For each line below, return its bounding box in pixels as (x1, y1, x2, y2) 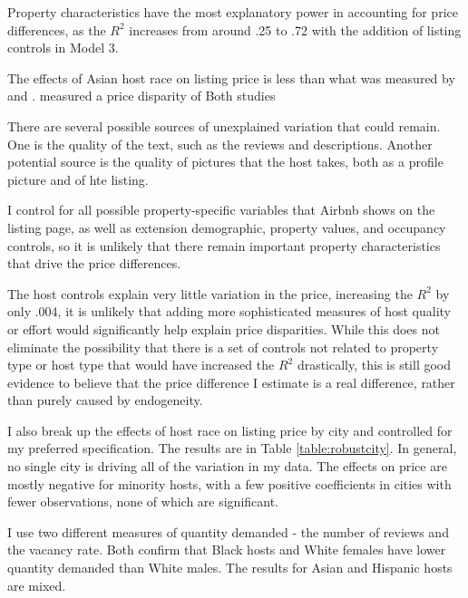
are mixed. (7, 575, 66, 594)
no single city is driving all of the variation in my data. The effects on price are (7, 457, 447, 476)
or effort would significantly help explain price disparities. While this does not (7, 319, 440, 338)
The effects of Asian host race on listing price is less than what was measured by (7, 68, 455, 87)
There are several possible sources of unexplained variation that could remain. (7, 116, 441, 135)
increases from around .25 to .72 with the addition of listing (129, 20, 462, 39)
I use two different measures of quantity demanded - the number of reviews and (7, 522, 449, 541)
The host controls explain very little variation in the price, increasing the (7, 284, 413, 303)
